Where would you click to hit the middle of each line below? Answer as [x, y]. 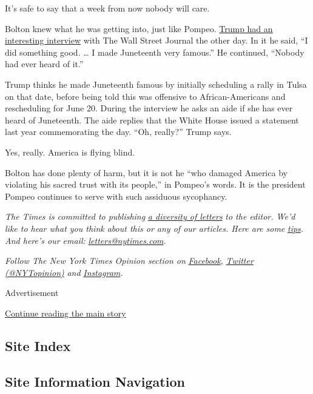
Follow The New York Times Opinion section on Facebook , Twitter [129, 261]
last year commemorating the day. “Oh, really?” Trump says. [118, 132]
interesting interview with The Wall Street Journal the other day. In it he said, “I [156, 40]
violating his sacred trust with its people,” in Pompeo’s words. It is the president [155, 184]
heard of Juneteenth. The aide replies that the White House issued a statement [152, 120]
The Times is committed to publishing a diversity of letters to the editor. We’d [150, 216]
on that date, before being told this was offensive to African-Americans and [145, 96]
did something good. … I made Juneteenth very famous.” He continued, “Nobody [155, 52]
